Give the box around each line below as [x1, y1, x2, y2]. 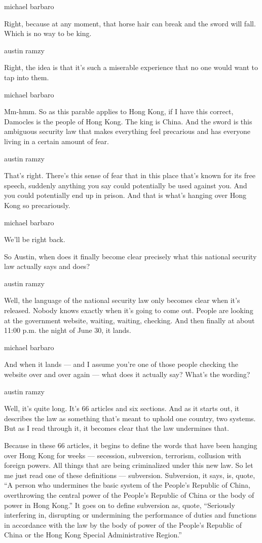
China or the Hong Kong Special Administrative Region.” [4, 529, 182, 540]
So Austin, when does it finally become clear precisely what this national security [4, 251, 257, 261]
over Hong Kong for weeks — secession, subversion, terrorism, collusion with [4, 450, 241, 460]
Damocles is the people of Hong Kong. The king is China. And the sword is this [4, 116, 252, 126]
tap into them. [4, 72, 49, 82]
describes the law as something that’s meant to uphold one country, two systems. [4, 413, 256, 423]
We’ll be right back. [4, 234, 65, 245]
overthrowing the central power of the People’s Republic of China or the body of [4, 489, 254, 500]
